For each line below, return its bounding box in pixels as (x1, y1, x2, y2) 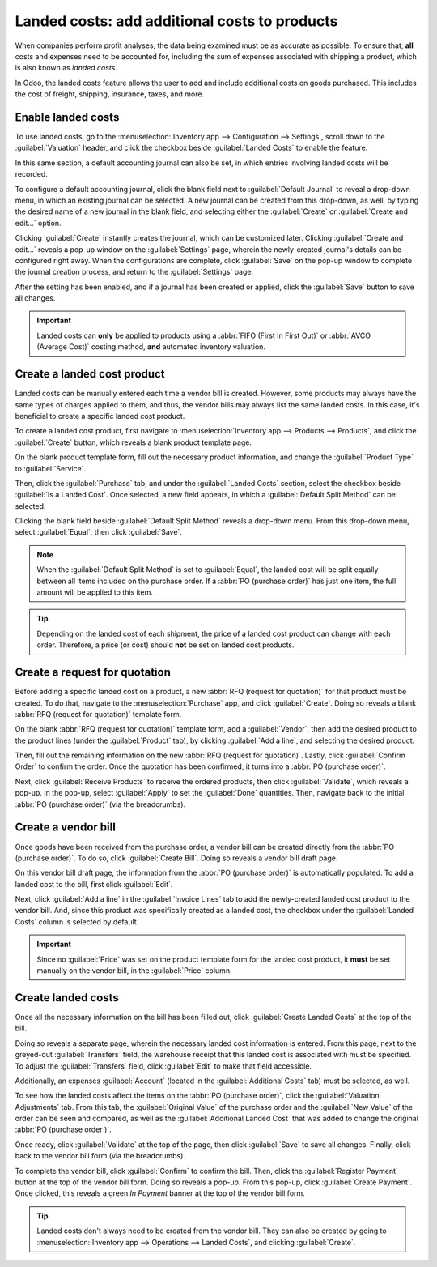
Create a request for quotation (15, 665, 172, 680)
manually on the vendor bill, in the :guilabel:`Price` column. (36, 966, 232, 975)
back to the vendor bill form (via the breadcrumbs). (15, 1151, 186, 1161)
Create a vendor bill (15, 821, 117, 834)
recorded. (15, 169, 48, 179)
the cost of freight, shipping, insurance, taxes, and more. (15, 89, 205, 99)
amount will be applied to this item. (36, 587, 153, 597)
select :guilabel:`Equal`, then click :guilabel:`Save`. (15, 527, 182, 537)
